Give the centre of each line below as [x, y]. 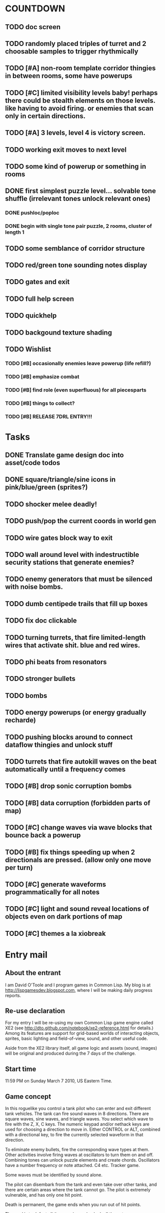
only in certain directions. [45, 116]
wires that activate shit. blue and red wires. [73, 645]
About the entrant [33, 973]
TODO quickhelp [31, 315]
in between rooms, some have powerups [69, 76]
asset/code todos [33, 463]
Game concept [28, 1096]
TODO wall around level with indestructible [72, 555]
